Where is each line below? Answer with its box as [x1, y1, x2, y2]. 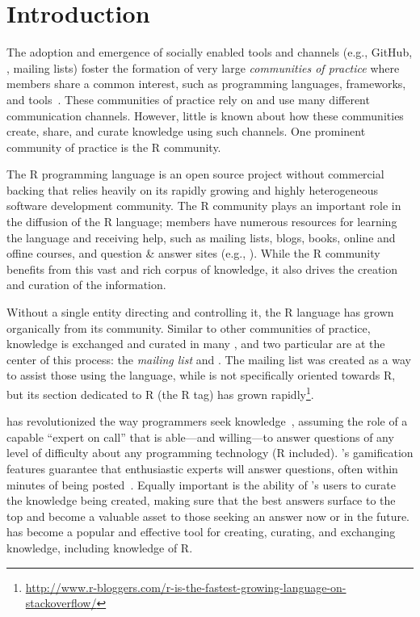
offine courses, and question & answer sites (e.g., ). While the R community [6, 245, 380, 262]
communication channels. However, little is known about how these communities [6, 107, 404, 124]
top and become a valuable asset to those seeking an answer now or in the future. [6, 507, 410, 524]
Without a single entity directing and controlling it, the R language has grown [6, 304, 394, 321]
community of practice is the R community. [6, 138, 221, 155]
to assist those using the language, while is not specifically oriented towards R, [6, 367, 396, 384]
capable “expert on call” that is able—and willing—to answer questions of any [6, 428, 394, 445]
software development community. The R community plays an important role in [6, 197, 401, 214]
